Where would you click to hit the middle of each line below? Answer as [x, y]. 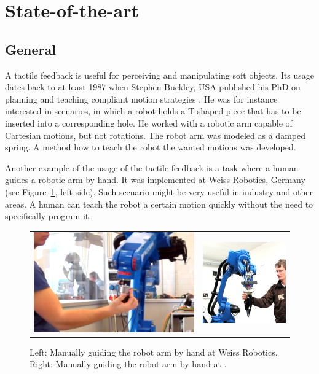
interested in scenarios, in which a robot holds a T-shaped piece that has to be [153, 111]
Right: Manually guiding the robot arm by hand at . [128, 364]
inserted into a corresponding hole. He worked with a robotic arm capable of [149, 123]
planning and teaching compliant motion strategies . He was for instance [141, 99]
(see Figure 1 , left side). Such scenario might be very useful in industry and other [159, 191]
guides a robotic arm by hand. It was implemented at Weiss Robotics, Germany [155, 180]
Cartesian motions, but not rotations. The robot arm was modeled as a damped [155, 135]
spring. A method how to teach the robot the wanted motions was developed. [151, 147]
